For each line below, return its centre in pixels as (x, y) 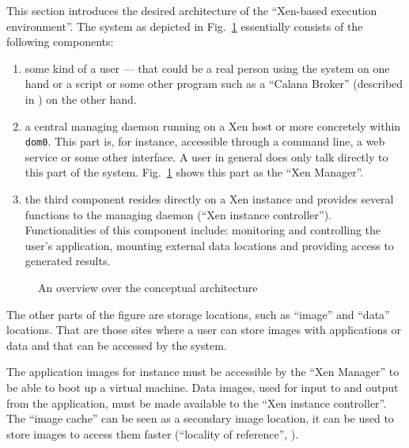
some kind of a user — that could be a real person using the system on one (207, 68)
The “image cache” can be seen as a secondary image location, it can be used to (200, 418)
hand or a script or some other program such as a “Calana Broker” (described (214, 84)
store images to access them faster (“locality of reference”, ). (153, 433)
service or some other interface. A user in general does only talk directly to (206, 156)
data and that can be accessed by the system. (117, 345)
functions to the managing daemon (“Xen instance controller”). (178, 214)
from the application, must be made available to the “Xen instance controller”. (197, 402)
